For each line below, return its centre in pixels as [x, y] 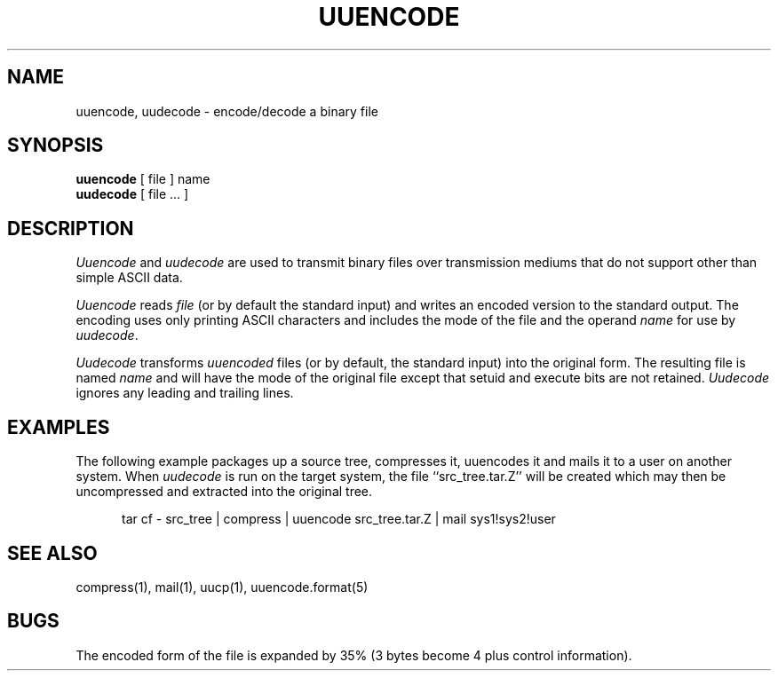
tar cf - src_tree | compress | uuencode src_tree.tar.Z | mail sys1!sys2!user [339, 519]
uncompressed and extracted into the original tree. [224, 492]
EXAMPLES [59, 427]
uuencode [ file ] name [143, 179]
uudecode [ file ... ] [132, 194]
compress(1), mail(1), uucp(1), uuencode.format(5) [222, 587]
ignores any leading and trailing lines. [185, 393]
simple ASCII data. [129, 278]
